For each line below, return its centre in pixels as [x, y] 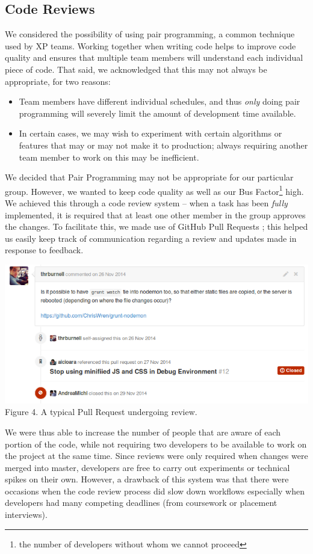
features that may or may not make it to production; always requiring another [163, 145]
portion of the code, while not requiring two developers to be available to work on [156, 444]
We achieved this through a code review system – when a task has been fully [146, 202]
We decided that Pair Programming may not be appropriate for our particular [149, 177]
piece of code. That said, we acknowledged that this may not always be [136, 69]
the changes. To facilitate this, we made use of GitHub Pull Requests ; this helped [156, 226]
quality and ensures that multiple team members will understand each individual [154, 57]
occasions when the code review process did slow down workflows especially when [155, 491]
